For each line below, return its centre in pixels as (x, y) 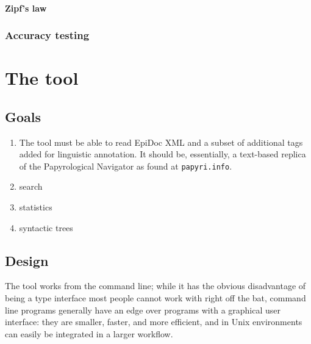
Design (27, 260)
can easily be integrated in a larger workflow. (89, 333)
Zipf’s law (26, 8)
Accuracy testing (47, 35)
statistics (36, 207)
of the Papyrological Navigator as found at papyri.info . (126, 166)
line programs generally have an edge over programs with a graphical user (143, 310)
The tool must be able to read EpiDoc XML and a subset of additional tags (161, 142)
